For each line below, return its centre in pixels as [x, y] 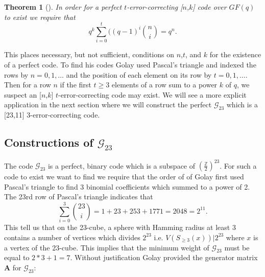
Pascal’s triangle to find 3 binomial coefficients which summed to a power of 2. [127, 186]
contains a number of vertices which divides [72, 237]
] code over [210, 7]
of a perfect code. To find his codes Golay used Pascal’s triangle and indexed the [130, 64]
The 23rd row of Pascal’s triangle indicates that [79, 197]
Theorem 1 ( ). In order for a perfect [63, 7]
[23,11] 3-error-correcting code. [52, 115]
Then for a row [28, 85]
